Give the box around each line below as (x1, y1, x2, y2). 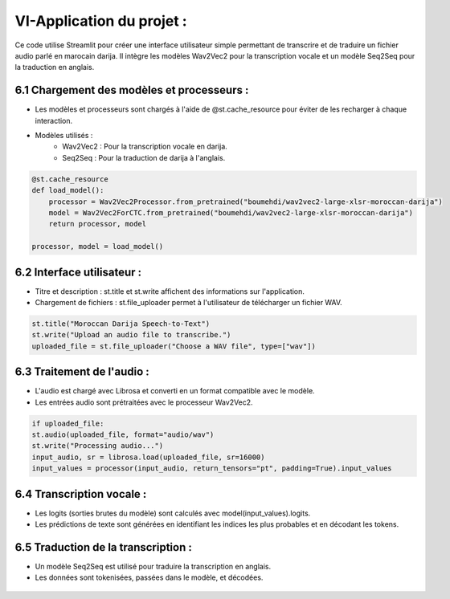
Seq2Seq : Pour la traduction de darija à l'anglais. (62, 153, 226, 162)
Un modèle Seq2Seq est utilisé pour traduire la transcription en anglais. (35, 562, 272, 572)
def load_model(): (31, 185, 104, 195)
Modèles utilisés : (35, 131, 93, 141)
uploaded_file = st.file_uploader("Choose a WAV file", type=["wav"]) (31, 341, 317, 351)
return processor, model (48, 219, 147, 229)
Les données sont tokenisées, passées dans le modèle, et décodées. (35, 573, 264, 582)
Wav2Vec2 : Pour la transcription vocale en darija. (62, 141, 228, 152)
